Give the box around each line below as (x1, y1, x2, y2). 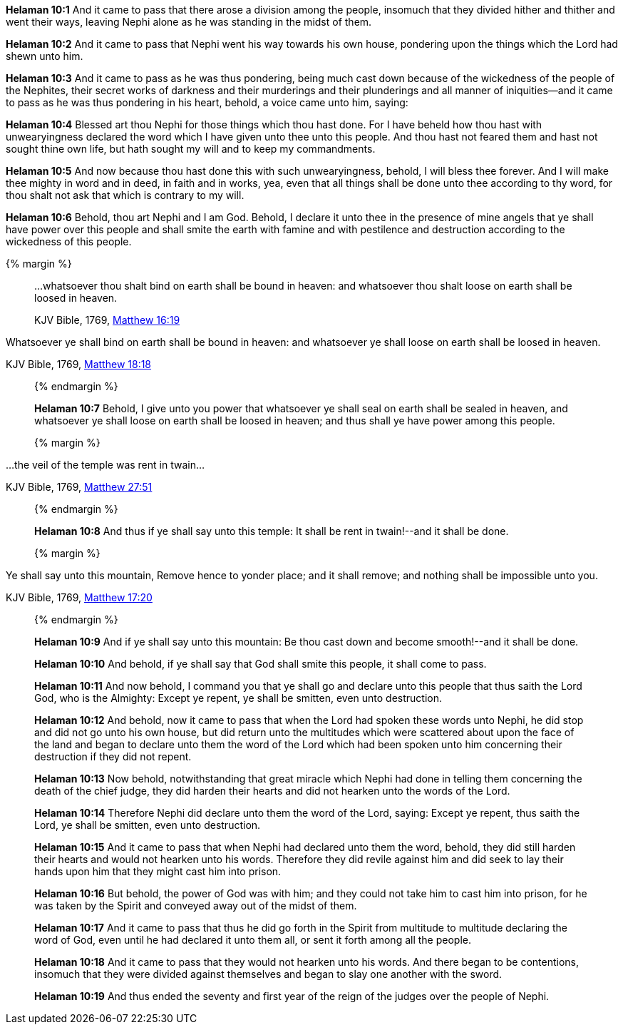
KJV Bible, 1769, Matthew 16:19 (34, 314, 180, 326)
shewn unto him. (6, 50, 83, 62)
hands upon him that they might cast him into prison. (34, 865, 282, 877)
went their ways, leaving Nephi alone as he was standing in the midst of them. (6, 16, 372, 28)
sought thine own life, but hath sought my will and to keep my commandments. (6, 143, 376, 155)
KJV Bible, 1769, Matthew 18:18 (6, 358, 152, 370)
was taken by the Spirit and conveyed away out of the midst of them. (34, 899, 357, 912)
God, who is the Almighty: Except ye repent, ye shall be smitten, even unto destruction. (34, 692, 443, 704)
